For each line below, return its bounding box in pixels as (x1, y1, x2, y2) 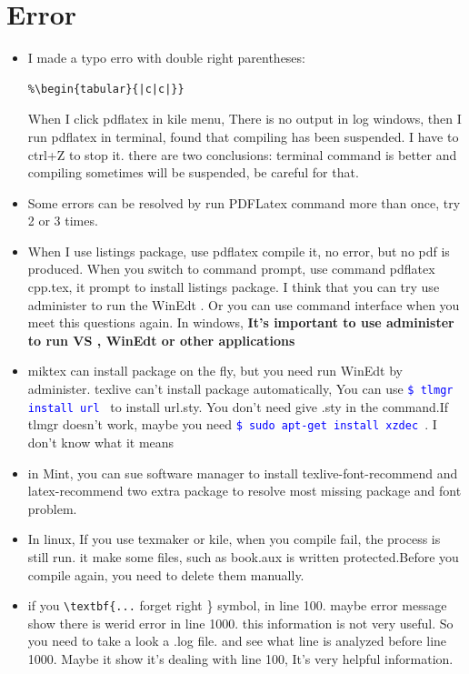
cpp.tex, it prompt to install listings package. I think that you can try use (27, 277, 440, 297)
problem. (27, 498, 77, 518)
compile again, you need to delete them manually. (27, 565, 304, 584)
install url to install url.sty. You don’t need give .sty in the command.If (27, 397, 449, 416)
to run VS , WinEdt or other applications (27, 330, 295, 349)
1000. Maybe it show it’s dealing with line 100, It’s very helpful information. (27, 649, 454, 668)
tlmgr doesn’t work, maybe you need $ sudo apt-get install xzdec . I (27, 415, 437, 434)
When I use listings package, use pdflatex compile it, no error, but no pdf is (27, 241, 450, 260)
